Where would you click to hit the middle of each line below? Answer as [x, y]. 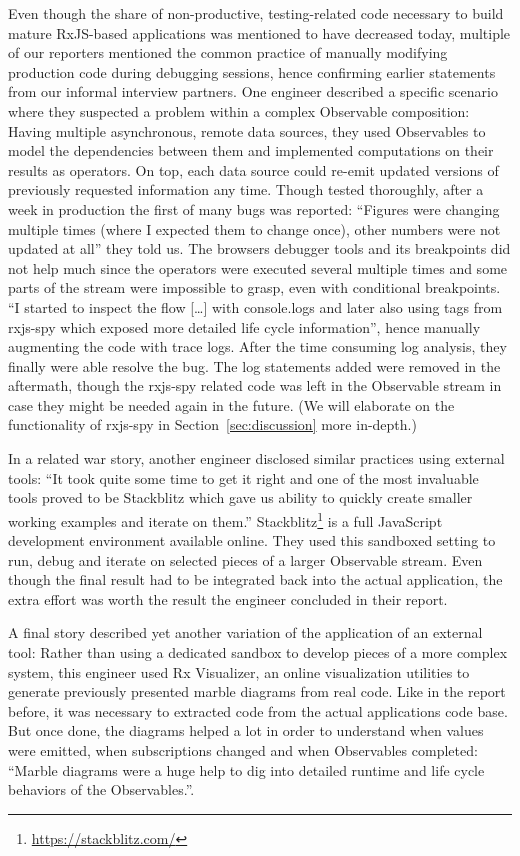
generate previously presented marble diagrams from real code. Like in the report [257, 691]
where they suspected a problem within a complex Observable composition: [239, 110]
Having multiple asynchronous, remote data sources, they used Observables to [247, 130]
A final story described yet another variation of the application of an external [245, 632]
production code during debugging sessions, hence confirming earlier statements [252, 71]
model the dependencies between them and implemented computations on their [251, 150]
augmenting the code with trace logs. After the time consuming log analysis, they [257, 346]
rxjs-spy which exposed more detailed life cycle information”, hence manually [244, 326]
